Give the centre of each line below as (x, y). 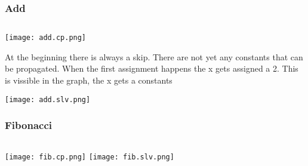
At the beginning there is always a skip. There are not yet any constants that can (154, 56)
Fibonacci (28, 125)
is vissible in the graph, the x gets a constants (89, 80)
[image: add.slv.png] (48, 99)
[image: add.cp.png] (46, 38)
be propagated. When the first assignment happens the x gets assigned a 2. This (152, 68)
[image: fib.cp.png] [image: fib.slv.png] (90, 157)
